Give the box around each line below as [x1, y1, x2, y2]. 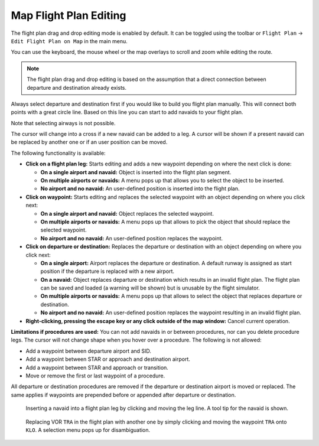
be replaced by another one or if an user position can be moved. [11, 139, 168, 146]
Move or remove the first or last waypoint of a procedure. [25, 372, 165, 379]
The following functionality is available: [11, 149, 106, 157]
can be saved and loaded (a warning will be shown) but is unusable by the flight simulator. [40, 284, 260, 292]
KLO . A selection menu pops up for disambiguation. [25, 426, 151, 434]
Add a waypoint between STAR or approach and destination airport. [25, 356, 190, 363]
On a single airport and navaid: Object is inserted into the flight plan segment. [40, 168, 232, 175]
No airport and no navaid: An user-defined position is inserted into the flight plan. [40, 185, 240, 192]
